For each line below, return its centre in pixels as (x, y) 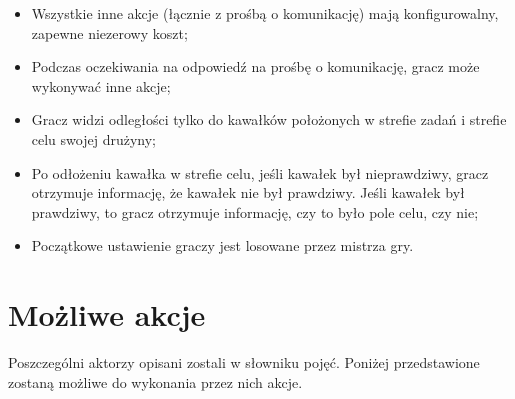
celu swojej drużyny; (93, 138)
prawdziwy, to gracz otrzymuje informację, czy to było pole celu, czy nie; (255, 211)
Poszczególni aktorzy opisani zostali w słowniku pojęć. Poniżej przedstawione (244, 362)
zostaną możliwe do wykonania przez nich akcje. (155, 381)
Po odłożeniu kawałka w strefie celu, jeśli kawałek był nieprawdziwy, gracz (260, 172)
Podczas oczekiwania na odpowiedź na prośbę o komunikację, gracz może (255, 66)
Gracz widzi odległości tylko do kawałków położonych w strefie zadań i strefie (269, 119)
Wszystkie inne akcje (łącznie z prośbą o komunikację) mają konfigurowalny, (265, 13)
